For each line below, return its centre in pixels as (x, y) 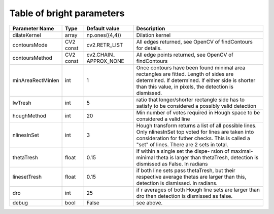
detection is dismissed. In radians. (177, 183)
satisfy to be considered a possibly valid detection (196, 106)
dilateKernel (27, 35)
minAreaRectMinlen (36, 80)
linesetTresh (27, 177)
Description (151, 28)
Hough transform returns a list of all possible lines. (197, 125)
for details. (149, 48)
